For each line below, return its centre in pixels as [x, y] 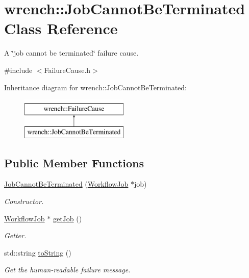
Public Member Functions [74, 162]
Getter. [15, 235]
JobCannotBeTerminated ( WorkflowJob [66, 184]
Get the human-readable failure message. [67, 270]
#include [18, 70]
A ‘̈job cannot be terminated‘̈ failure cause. [71, 53]
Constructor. [24, 201]
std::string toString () [38, 252]
